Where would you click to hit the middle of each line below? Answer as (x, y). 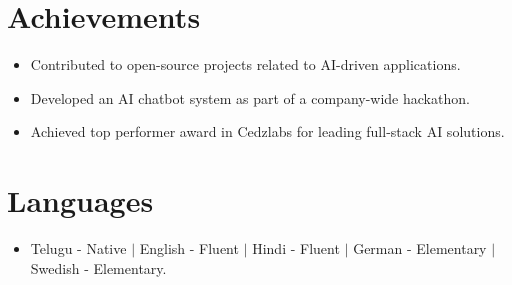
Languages (80, 200)
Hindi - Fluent (296, 248)
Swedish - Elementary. (98, 267)
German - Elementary (420, 248)
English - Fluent (189, 248)
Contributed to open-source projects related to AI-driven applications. (245, 64)
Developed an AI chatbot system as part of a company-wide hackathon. (250, 97)
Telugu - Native (78, 248)
